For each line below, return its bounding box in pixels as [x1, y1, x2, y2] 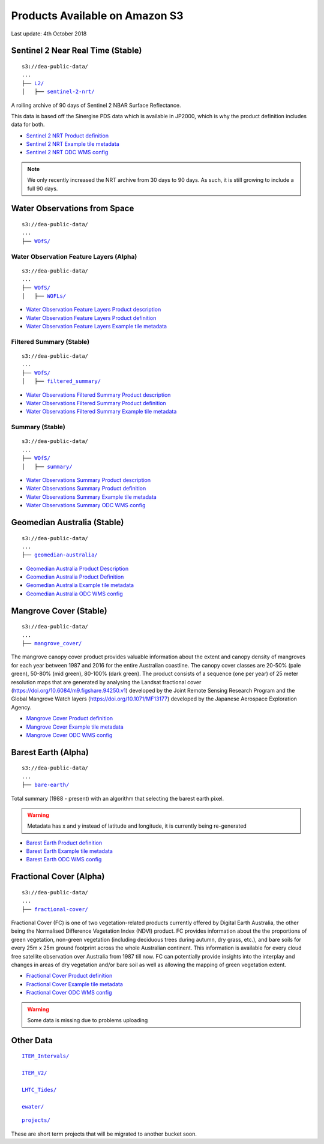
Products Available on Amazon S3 [11, 9, 184, 22]
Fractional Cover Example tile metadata [26, 980, 123, 987]
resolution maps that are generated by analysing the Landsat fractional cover [11, 678, 202, 685]
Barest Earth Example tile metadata [26, 847, 113, 855]
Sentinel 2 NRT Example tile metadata [26, 140, 119, 148]
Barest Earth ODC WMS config [26, 856, 102, 863]
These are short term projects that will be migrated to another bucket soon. [11, 1130, 197, 1137]
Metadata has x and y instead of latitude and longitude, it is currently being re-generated [27, 822, 247, 829]
